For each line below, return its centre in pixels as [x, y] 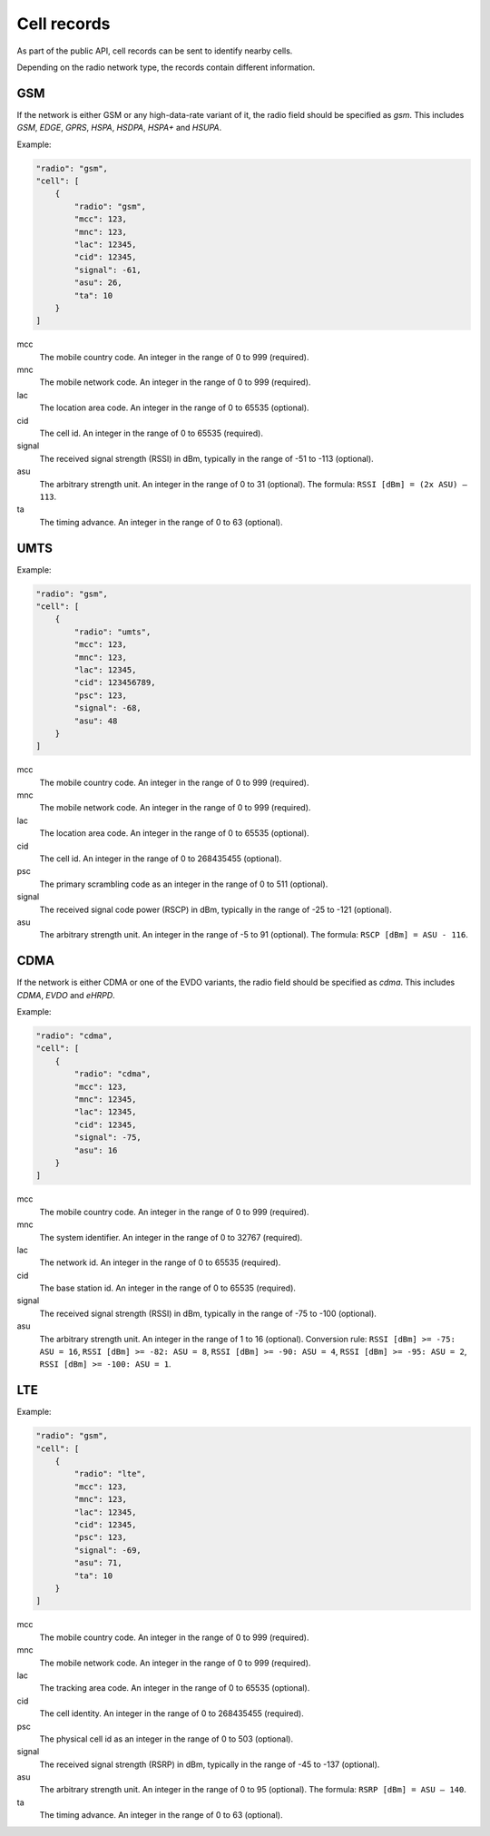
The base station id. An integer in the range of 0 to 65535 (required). [168, 1288]
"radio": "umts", [113, 632]
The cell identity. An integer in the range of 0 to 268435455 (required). [171, 1713]
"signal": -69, [108, 1550]
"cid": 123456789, [115, 682]
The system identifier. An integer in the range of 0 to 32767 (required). [171, 1237]
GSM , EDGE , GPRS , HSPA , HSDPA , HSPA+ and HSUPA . [119, 128]
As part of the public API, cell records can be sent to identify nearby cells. [155, 51]
